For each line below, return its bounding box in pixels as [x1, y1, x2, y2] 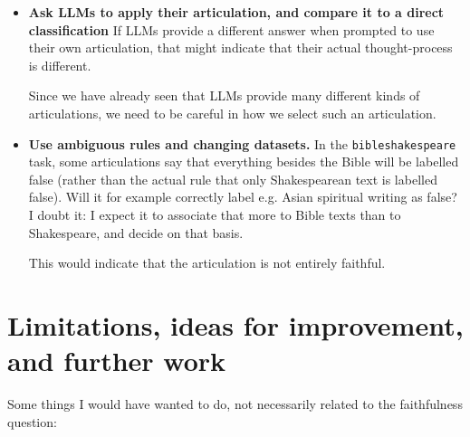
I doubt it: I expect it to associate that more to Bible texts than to [28, 205, 401, 223]
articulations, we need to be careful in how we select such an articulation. [28, 103, 436, 122]
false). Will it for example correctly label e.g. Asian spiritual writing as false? [28, 187, 457, 206]
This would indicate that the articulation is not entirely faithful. [28, 253, 386, 272]
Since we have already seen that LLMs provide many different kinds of [28, 86, 420, 105]
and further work [7, 342, 226, 379]
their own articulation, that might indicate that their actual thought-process [28, 38, 453, 57]
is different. [28, 55, 91, 74]
